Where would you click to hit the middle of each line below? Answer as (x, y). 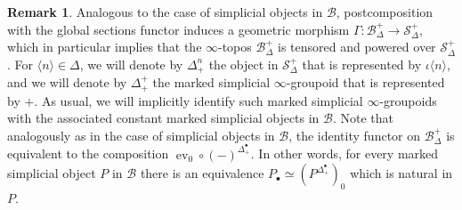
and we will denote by (67, 82)
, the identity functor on (355, 135)
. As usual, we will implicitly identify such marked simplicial (199, 100)
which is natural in (401, 173)
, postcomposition (385, 12)
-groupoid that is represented (365, 82)
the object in (243, 64)
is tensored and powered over (357, 47)
